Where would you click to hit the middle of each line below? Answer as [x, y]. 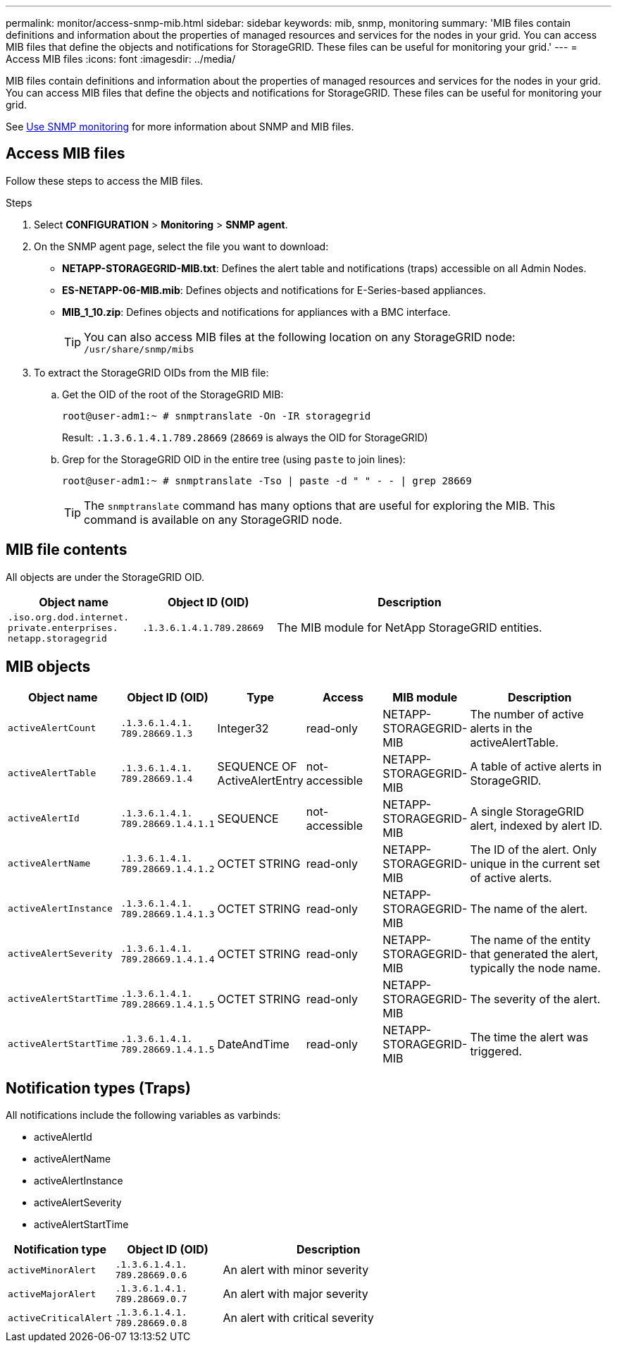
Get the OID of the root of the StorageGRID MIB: [173, 394]
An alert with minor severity [296, 1270]
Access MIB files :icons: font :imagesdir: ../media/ [121, 59]
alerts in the [501, 728]
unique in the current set [535, 863]
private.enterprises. [63, 627]
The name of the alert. [529, 908]
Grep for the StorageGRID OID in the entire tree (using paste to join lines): [234, 459]
